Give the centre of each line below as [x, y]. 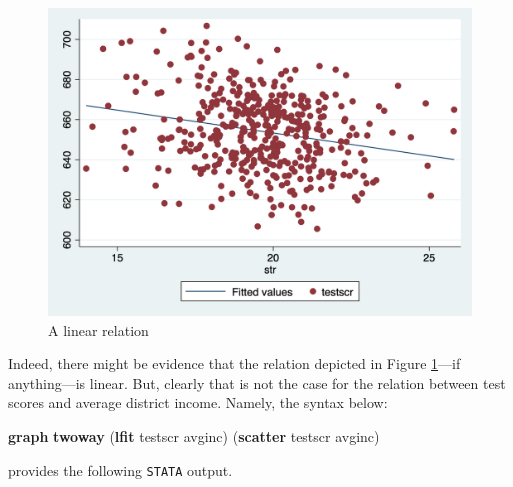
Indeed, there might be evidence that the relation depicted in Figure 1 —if [234, 363]
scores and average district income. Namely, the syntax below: [198, 402]
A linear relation [98, 329]
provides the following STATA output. [120, 469]
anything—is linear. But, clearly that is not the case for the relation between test [257, 382]
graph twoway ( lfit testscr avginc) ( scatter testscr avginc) [194, 436]
